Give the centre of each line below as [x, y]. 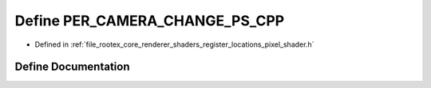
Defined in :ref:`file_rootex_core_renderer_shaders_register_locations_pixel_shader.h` [174, 44]
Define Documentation [72, 67]
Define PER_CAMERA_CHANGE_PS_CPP [150, 21]
